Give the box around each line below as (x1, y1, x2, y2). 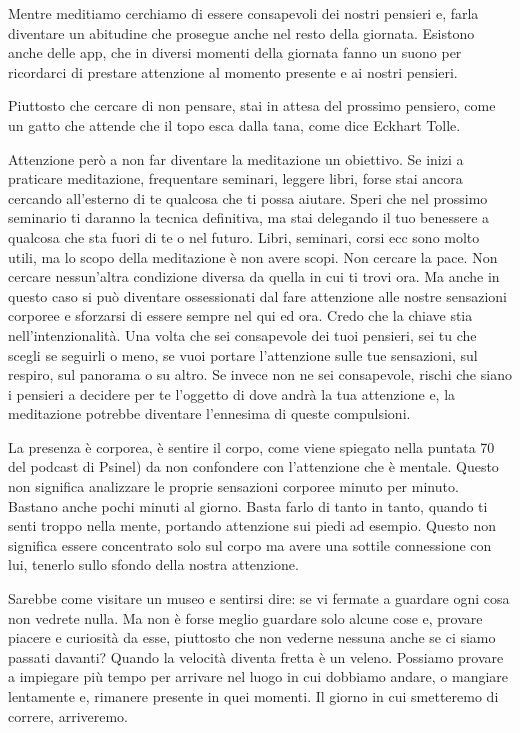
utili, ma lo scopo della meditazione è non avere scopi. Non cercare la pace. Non (8, 246, 498, 267)
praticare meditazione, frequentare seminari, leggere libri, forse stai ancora (8, 168, 463, 189)
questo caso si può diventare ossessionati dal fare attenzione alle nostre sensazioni (8, 285, 507, 306)
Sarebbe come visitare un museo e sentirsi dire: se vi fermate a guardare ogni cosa (8, 588, 510, 609)
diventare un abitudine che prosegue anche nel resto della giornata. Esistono (8, 22, 475, 43)
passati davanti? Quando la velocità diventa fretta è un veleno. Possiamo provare (8, 646, 504, 667)
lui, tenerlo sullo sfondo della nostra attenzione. (8, 554, 299, 575)
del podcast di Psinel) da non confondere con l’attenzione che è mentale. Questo (8, 456, 499, 477)
